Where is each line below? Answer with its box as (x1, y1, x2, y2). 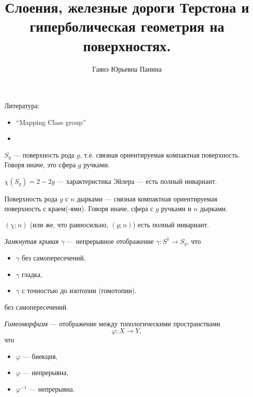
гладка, (21, 269, 42, 279)
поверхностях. (83, 35, 171, 55)
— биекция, (22, 351, 58, 361)
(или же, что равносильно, (30, 219, 108, 230)
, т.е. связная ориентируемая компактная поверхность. (80, 149, 240, 159)
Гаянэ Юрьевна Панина (92, 63, 162, 74)
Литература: (4, 100, 40, 111)
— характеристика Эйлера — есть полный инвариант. (57, 176, 217, 186)
